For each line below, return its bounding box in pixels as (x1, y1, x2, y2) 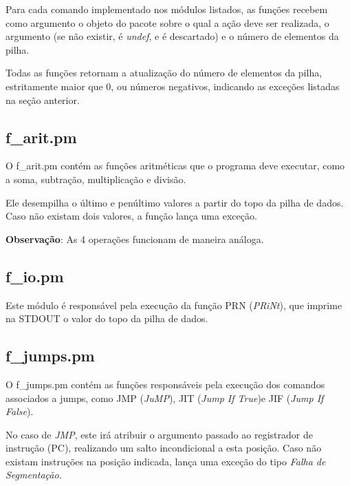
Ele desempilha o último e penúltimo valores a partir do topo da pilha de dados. (6, 195, 344, 209)
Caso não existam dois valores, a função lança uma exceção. (6, 209, 257, 223)
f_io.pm (6, 265, 64, 286)
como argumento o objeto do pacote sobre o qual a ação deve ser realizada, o (6, 15, 329, 30)
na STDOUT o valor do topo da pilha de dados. (6, 311, 208, 326)
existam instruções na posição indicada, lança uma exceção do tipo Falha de (6, 454, 326, 468)
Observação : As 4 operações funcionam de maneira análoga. (6, 231, 264, 246)
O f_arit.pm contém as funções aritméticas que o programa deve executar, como (6, 158, 345, 173)
